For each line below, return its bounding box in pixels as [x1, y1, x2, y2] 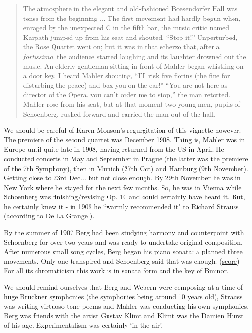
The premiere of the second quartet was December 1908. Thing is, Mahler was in [4, 134, 245, 144]
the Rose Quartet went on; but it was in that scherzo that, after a [23, 41, 220, 52]
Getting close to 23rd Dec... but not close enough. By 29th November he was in [4, 173, 241, 183]
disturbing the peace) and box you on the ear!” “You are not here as [23, 79, 228, 90]
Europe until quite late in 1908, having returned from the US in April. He [4, 144, 224, 154]
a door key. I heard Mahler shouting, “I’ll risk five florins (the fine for [23, 70, 230, 80]
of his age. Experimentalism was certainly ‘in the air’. [4, 320, 163, 330]
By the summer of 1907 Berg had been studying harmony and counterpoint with [4, 227, 244, 237]
